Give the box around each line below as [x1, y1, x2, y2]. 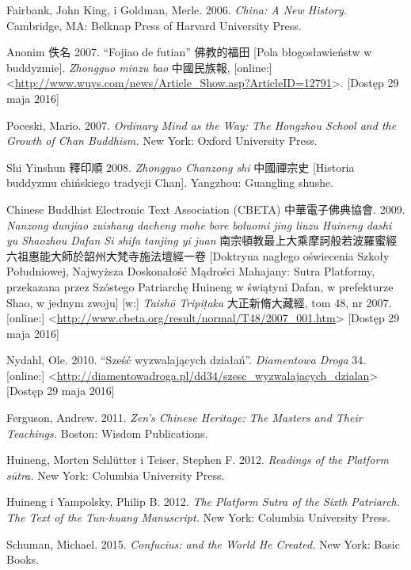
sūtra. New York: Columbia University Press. [6, 466, 225, 483]
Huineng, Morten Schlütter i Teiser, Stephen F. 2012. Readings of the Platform [6, 451, 389, 468]
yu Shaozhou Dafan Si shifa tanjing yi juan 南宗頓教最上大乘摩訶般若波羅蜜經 [6, 232, 398, 249]
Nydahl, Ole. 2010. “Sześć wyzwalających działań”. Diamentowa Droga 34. [6, 351, 367, 368]
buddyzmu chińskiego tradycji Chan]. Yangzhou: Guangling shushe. [6, 174, 334, 191]
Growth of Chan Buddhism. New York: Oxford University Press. [6, 132, 318, 149]
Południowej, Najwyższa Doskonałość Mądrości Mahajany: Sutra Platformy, [6, 263, 375, 279]
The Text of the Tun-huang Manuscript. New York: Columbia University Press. [6, 509, 390, 526]
